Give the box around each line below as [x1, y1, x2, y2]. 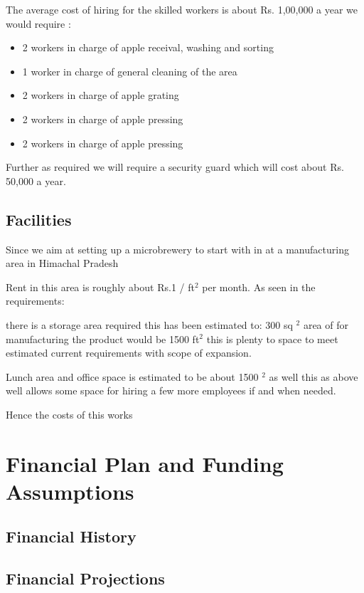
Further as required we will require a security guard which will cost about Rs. [6, 159, 344, 174]
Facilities [6, 208, 72, 230]
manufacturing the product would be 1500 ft [6, 331, 200, 346]
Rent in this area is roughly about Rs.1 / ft [6, 279, 195, 294]
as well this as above [269, 369, 358, 384]
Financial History [6, 525, 136, 547]
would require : [6, 16, 71, 31]
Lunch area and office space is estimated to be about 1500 [6, 369, 259, 384]
